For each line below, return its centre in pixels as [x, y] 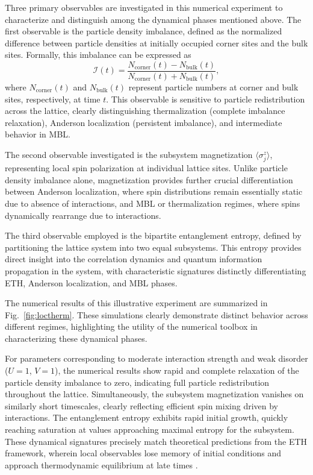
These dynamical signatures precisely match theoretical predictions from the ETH [156, 441]
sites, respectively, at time [53, 99]
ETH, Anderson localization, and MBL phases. [91, 282]
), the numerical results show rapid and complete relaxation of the [177, 370]
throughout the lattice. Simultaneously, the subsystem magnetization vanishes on [154, 394]
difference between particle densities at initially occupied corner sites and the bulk [156, 42]
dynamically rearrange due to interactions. [83, 215]
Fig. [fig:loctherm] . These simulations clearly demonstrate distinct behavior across [156, 314]
